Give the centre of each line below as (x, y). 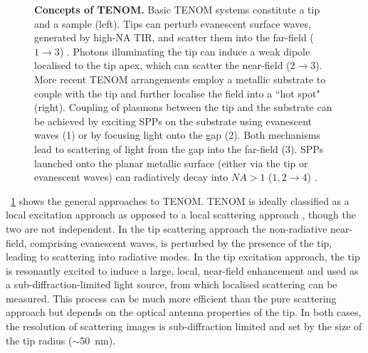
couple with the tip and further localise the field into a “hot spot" (177, 93)
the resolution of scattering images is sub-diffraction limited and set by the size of (184, 326)
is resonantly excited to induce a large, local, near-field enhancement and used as (182, 270)
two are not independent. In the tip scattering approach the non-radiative (167, 228)
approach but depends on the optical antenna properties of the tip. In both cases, (184, 312)
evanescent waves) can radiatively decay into (131, 177)
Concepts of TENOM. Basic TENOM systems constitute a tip (177, 9)
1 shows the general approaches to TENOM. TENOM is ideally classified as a (180, 200)
